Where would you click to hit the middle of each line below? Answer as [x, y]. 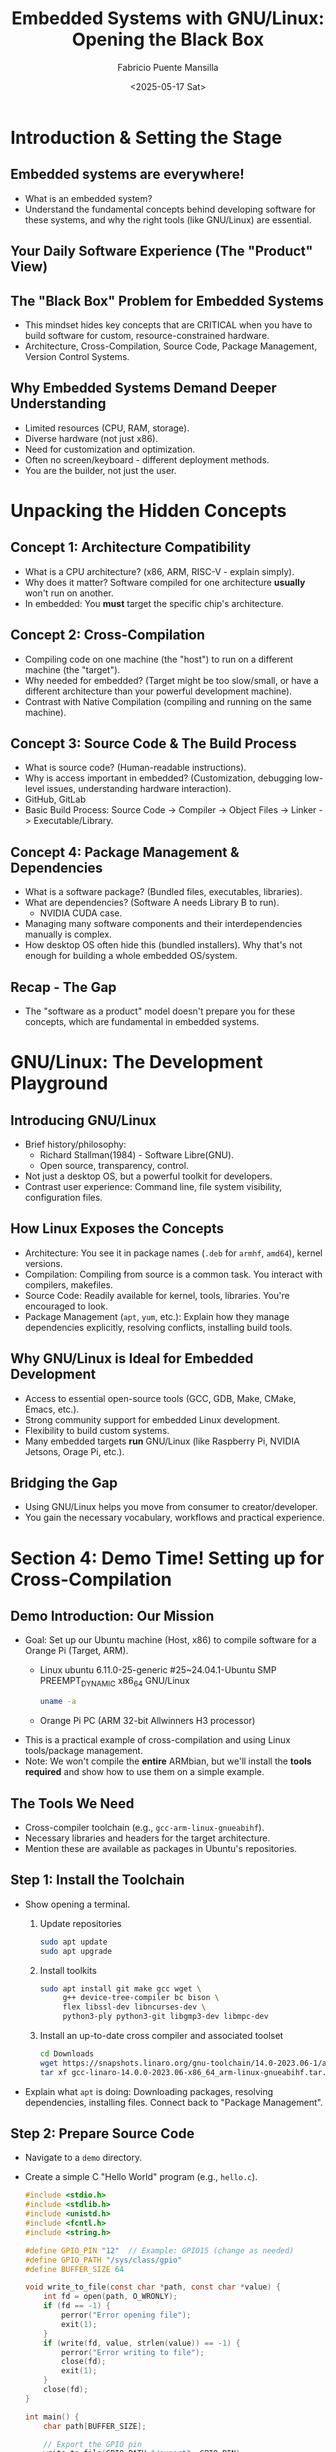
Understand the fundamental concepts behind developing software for [170, 209]
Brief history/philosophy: [75, 1144]
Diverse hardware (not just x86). [91, 438]
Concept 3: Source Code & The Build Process [153, 743]
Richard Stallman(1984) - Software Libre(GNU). [137, 1155]
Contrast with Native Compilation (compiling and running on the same [168, 701]
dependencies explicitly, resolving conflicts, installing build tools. [158, 1327]
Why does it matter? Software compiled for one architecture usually [165, 582]
